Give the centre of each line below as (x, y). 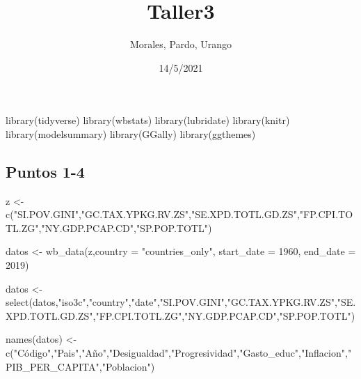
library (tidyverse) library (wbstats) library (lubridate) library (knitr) (148, 120)
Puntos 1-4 (45, 171)
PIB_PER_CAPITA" (53, 366)
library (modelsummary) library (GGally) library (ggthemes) (131, 133)
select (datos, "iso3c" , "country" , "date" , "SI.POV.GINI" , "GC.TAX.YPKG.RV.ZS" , (171, 302)
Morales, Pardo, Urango (181, 44)
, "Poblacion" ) (127, 366)
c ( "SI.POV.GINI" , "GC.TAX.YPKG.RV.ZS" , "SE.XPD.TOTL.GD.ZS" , (153, 214)
